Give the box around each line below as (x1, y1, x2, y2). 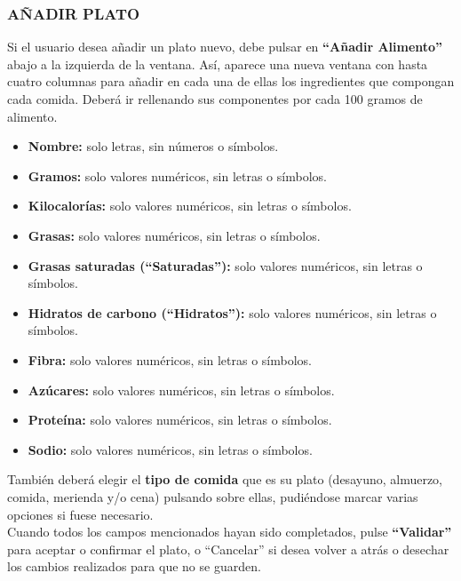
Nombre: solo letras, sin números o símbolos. (28, 137, 279, 155)
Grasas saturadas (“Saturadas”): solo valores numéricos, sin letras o (28, 256, 423, 275)
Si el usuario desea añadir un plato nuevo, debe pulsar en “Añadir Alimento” (7, 37, 443, 56)
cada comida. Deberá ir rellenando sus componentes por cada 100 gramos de (7, 90, 423, 107)
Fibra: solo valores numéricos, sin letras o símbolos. (28, 350, 313, 369)
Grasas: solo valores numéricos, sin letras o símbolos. (28, 226, 321, 244)
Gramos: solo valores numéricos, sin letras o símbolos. (28, 166, 327, 185)
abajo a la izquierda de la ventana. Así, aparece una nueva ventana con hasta (7, 54, 428, 73)
